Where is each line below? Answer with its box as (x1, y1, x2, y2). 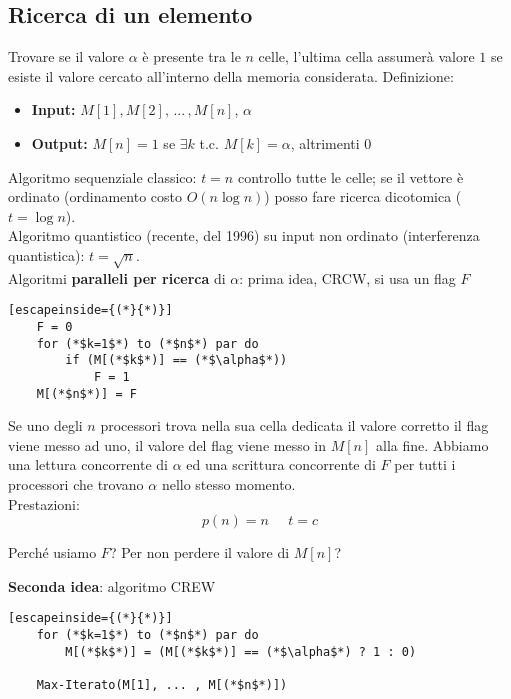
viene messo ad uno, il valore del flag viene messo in (8, 434, 327, 455)
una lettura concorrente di (8, 454, 168, 475)
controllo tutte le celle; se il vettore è (237, 166, 464, 187)
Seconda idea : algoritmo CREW (8, 575, 216, 596)
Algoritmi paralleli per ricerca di (8, 267, 226, 288)
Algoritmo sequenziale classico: (8, 166, 197, 187)
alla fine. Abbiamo (376, 434, 489, 455)
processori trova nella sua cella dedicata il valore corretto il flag (100, 415, 489, 436)
